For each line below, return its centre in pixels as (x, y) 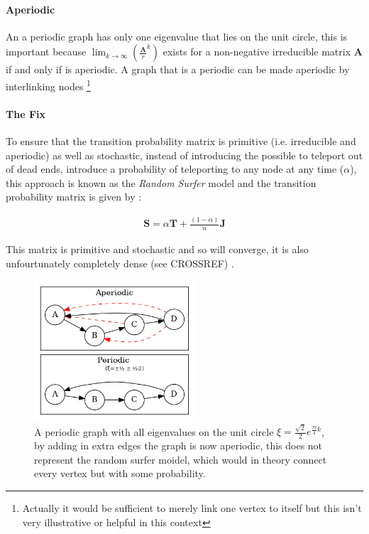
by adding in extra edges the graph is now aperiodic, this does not (178, 445)
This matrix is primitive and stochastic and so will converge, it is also (157, 249)
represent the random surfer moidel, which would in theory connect (181, 459)
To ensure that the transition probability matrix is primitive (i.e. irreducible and (181, 141)
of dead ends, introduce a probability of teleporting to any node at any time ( (175, 169)
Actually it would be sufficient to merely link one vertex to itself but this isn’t (192, 507)
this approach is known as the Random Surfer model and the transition (161, 182)
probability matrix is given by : (74, 197)
